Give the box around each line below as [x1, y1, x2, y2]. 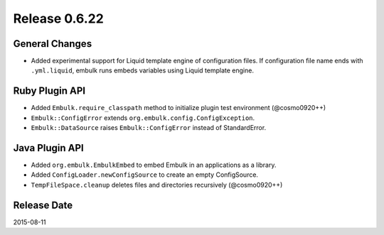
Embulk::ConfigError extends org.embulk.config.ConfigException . [31, 114, 255, 122]
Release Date [13, 199, 73, 211]
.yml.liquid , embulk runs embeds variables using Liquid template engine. [31, 66, 254, 75]
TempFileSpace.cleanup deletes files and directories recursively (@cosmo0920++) [31, 180, 283, 189]
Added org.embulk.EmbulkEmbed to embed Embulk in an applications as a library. [31, 160, 277, 170]
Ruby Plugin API [13, 85, 85, 97]
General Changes [13, 38, 92, 50]
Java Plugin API [13, 142, 85, 154]
